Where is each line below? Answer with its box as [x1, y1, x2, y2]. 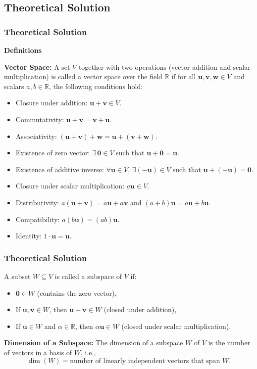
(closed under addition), [103, 304, 177, 315]
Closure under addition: [15, 97, 88, 108]
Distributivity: [15, 197, 59, 207]
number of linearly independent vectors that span [70, 357, 220, 365]
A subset [4, 271, 31, 281]
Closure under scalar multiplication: [15, 181, 125, 191]
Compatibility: [15, 214, 60, 224]
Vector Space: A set [4, 61, 70, 72]
